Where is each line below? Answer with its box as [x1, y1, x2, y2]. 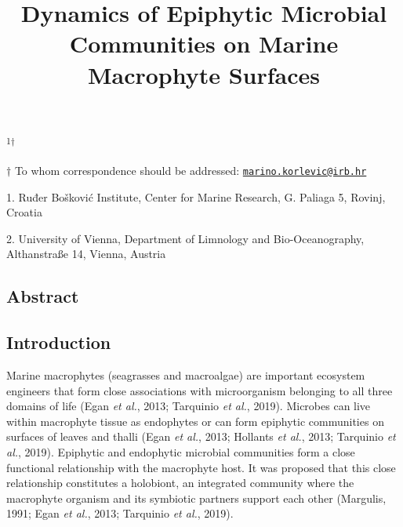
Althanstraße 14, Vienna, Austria [6, 245, 166, 262]
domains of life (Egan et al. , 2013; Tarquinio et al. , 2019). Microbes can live [6, 398, 371, 414]
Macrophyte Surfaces [87, 58, 321, 90]
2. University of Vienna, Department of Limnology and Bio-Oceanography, [6, 230, 365, 246]
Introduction [6, 330, 111, 354]
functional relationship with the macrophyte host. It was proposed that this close [6, 459, 396, 475]
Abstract [6, 284, 79, 308]
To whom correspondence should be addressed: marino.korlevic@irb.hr [14, 162, 367, 178]
